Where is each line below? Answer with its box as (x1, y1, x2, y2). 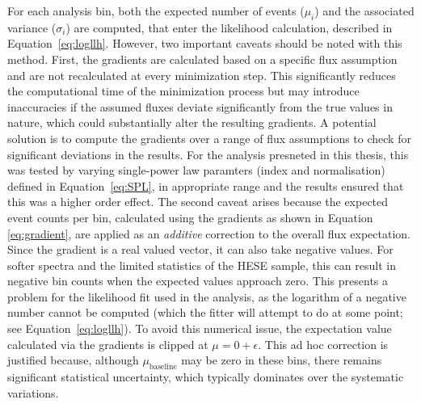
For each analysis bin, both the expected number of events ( (7, 2, 305, 19)
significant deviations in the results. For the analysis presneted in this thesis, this (7, 145, 409, 162)
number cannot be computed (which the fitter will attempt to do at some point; (7, 304, 403, 321)
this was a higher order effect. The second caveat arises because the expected (7, 193, 389, 210)
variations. (7, 384, 59, 401)
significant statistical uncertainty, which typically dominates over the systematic (7, 368, 404, 385)
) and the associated (314, 2, 415, 19)
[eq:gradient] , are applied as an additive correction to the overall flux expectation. (7, 225, 411, 242)
